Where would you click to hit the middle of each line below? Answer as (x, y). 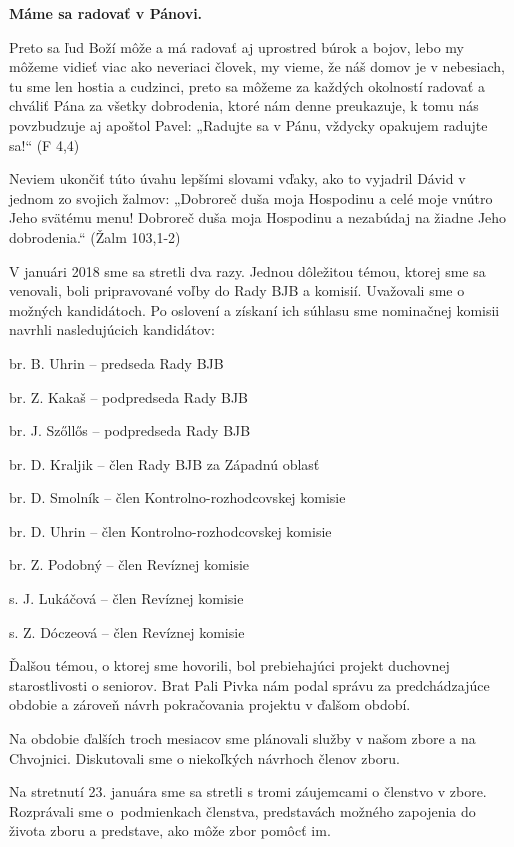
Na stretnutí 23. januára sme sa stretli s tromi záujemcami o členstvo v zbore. (248, 791)
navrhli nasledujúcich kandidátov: (112, 329)
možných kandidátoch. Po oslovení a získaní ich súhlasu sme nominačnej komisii (254, 309)
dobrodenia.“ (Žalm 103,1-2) (95, 236)
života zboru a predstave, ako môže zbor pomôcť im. (170, 830)
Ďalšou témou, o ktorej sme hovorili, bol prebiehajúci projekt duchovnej (229, 665)
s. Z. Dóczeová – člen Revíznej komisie (127, 631)
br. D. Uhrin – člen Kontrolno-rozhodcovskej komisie (170, 530)
